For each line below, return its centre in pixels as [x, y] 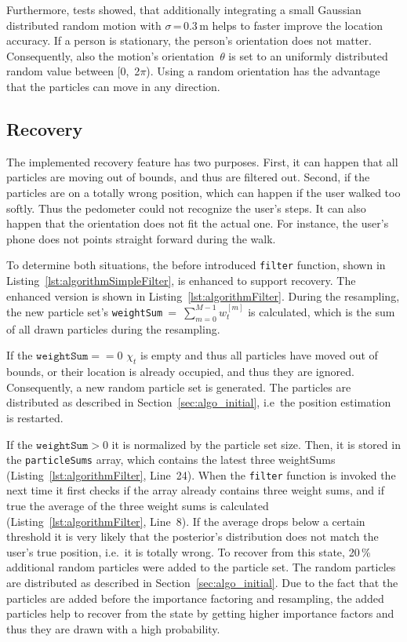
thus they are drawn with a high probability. [113, 628]
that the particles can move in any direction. [113, 86]
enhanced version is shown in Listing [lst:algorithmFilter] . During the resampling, [203, 295]
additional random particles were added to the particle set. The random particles [201, 567]
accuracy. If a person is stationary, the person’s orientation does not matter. [189, 40]
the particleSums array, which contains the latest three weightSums [171, 460]
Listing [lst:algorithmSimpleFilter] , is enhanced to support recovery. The [181, 280]
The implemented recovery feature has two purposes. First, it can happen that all [202, 161]
